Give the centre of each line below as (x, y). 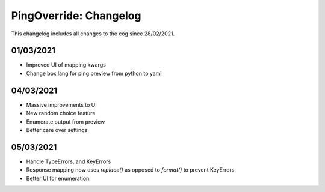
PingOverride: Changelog (76, 16)
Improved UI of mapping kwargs (66, 65)
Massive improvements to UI (61, 104)
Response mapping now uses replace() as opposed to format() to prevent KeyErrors (130, 170)
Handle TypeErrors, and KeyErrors (69, 161)
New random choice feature (61, 113)
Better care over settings (57, 130)
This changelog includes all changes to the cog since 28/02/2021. (93, 34)
